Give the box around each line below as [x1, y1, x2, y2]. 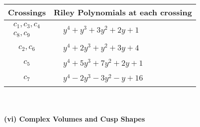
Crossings [8, 6, 46, 18]
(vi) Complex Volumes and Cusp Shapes [4, 113, 145, 124]
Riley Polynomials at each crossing [53, 6, 192, 18]
